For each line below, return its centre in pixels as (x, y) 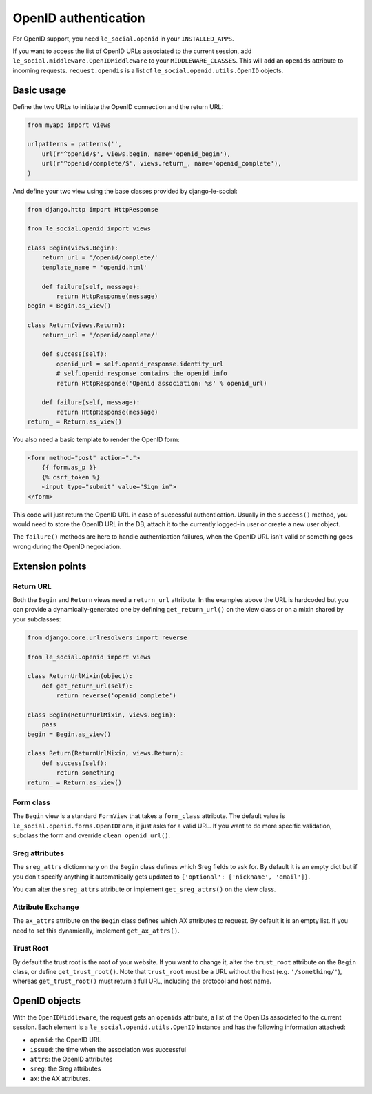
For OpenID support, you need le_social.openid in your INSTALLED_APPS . (123, 39)
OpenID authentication (79, 18)
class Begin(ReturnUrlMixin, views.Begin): (102, 715)
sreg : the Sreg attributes (65, 1068)
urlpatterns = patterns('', (74, 144)
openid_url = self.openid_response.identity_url (140, 364)
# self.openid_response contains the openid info (142, 374)
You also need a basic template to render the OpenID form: (96, 440)
